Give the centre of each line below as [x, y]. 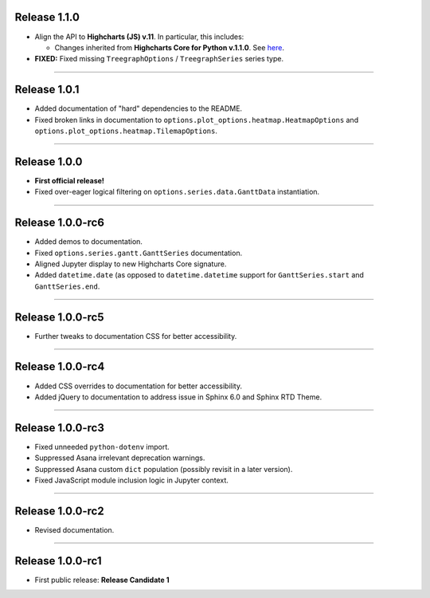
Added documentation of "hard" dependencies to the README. [139, 108]
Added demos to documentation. [89, 242]
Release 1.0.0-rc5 [59, 317]
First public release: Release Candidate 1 [102, 580]
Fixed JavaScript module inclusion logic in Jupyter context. [131, 480]
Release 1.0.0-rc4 [60, 367]
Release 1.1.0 [47, 17]
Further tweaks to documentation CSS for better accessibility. [136, 336]
